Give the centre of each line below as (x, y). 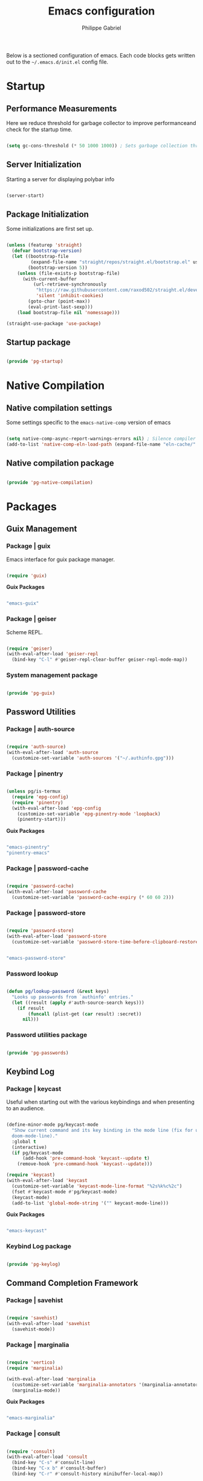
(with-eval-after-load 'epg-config (56, 808)
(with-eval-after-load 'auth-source (52, 752)
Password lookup (32, 974)
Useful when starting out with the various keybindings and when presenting (101, 1102)
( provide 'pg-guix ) (31, 693)
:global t (24, 1142)
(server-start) (25, 195)
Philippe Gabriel (101, 28)
